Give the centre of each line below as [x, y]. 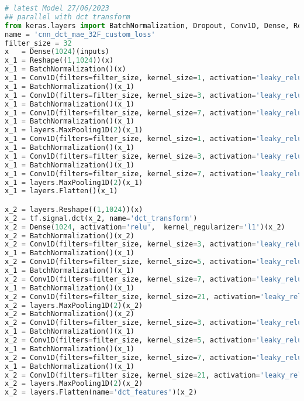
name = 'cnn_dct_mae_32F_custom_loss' [80, 34]
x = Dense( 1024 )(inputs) [57, 52]
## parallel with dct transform [68, 17]
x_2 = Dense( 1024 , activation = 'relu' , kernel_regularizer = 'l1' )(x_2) [145, 227]
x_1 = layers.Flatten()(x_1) [61, 191]
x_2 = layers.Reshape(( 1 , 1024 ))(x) [74, 209]
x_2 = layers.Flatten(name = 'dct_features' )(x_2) [101, 393]
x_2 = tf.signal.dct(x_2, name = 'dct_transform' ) [101, 218]
